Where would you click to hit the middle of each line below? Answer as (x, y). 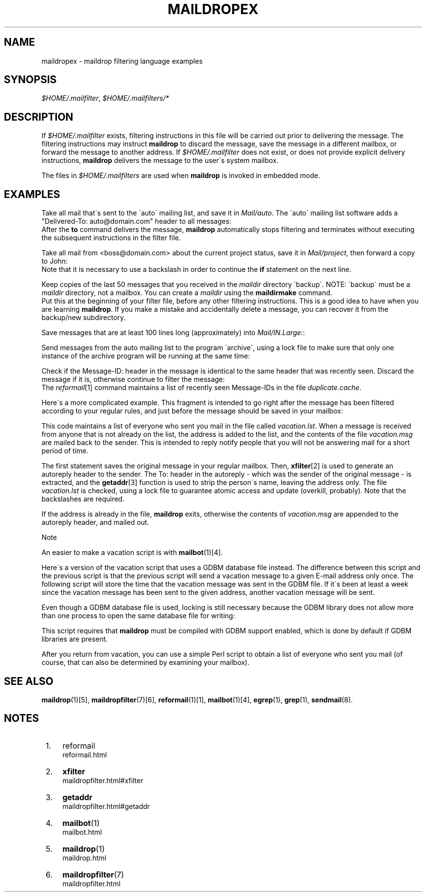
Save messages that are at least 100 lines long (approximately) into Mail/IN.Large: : (173, 333)
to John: (55, 261)
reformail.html (85, 754)
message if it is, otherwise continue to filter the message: (133, 379)
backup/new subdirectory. (84, 318)
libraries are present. (75, 639)
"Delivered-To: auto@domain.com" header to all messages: (136, 221)
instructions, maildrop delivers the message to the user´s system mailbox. (160, 161)
